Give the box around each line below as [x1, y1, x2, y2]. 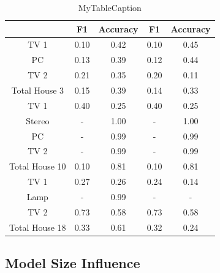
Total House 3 [11, 83, 64, 96]
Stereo [26, 114, 50, 127]
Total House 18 [9, 220, 66, 233]
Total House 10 [9, 160, 66, 173]
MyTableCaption [78, 1, 142, 13]
